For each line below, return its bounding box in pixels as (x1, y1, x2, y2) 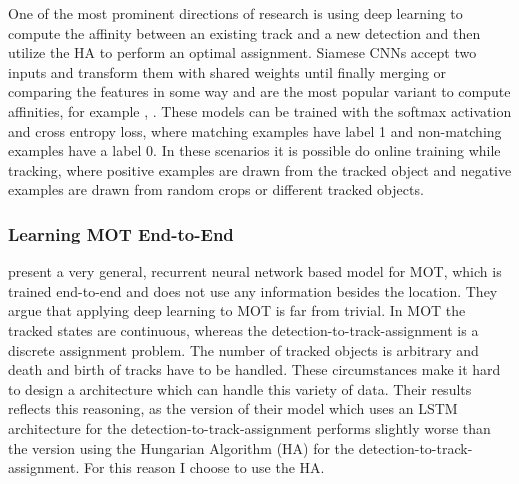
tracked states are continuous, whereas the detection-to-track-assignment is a (8, 319, 479, 340)
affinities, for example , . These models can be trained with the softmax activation (8, 100, 512, 121)
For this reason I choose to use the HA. (83, 457, 325, 478)
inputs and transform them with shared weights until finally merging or (8, 61, 447, 82)
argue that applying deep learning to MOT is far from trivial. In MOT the (8, 300, 466, 321)
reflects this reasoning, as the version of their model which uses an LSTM (8, 398, 458, 419)
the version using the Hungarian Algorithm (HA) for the (8, 437, 355, 458)
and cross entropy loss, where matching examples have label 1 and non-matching (8, 120, 502, 141)
